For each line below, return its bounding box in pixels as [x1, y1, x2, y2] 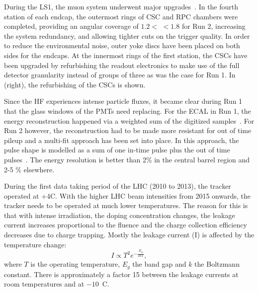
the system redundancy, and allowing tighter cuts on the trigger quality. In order [4, 30, 250, 41]
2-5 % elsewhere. [4, 164, 55, 174]
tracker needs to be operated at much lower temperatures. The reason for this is [4, 200, 248, 211]
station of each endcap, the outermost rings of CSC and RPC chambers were [4, 11, 238, 21]
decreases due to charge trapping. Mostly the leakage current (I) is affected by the [4, 229, 255, 240]
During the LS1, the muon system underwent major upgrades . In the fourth [4, 1, 239, 11]
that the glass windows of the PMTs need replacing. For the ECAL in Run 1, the [4, 105, 251, 116]
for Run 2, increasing [181, 21, 246, 31]
